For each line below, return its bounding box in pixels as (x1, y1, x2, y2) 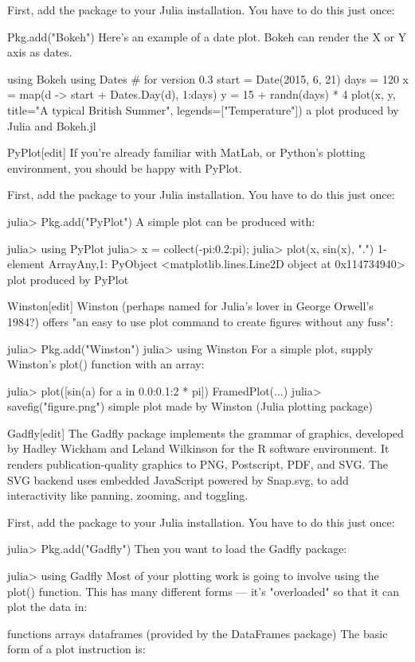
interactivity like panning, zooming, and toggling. (7, 487, 249, 504)
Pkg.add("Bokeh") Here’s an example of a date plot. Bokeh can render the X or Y (7, 28, 407, 45)
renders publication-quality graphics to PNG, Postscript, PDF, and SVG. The (7, 456, 389, 473)
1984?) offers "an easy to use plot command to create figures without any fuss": (7, 313, 393, 329)
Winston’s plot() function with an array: (7, 356, 205, 372)
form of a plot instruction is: (7, 641, 146, 657)
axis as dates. (7, 44, 72, 60)
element (7, 255, 45, 272)
